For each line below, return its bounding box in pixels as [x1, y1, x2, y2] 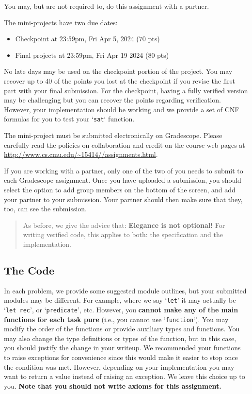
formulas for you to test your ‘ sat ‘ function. [4, 114, 135, 124]
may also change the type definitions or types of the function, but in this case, [4, 333, 236, 343]
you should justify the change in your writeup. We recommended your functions [4, 343, 241, 353]
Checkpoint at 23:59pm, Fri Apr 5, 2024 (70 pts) [15, 34, 160, 44]
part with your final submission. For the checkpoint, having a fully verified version [4, 85, 248, 95]
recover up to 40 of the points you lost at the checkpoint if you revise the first [4, 75, 235, 86]
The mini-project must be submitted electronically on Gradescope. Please [4, 130, 222, 140]
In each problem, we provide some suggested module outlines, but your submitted [4, 285, 247, 295]
